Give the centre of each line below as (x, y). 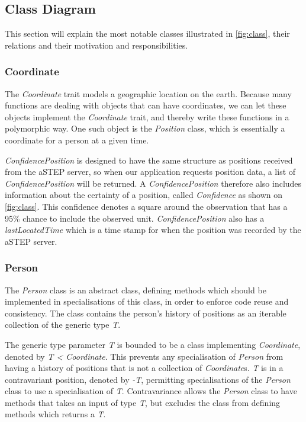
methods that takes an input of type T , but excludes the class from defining (143, 402)
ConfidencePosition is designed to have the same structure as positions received (149, 160)
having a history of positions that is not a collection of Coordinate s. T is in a (144, 368)
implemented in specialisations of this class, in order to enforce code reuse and (147, 301)
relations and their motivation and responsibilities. (96, 45)
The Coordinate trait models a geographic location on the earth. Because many (148, 93)
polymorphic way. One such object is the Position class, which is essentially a (145, 128)
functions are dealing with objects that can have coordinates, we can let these (146, 105)
